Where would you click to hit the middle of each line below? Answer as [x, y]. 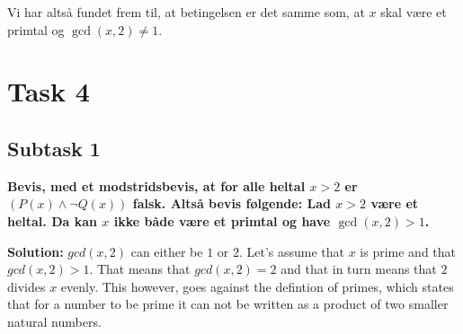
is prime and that [408, 251]
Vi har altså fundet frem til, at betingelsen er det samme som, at [186, 12]
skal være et [414, 12]
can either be [167, 251]
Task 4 [49, 91]
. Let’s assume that [292, 251]
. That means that [140, 269]
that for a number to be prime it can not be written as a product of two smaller [228, 304]
